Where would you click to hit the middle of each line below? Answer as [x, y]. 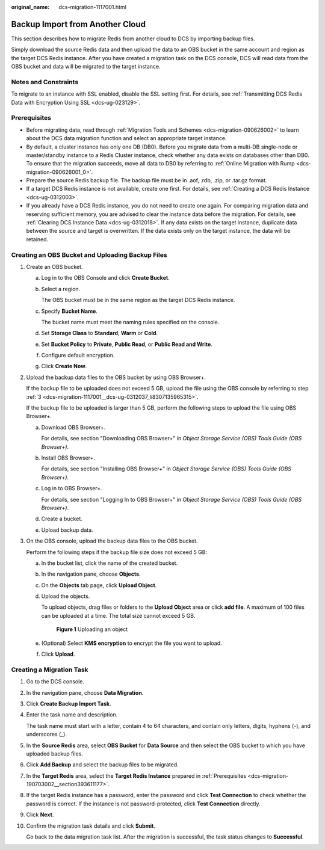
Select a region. [61, 289]
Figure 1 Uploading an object [92, 629]
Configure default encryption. [78, 356]
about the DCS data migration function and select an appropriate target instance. [126, 138]
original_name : [30, 7]
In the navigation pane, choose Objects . [91, 574]
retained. [37, 239]
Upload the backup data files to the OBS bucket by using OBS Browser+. [116, 377]
